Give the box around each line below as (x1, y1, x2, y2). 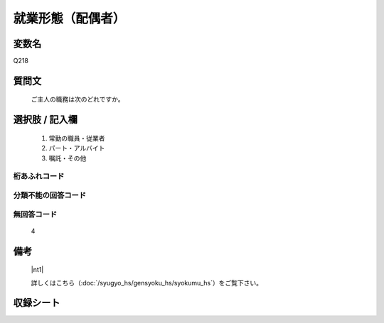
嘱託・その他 (48, 153, 87, 163)
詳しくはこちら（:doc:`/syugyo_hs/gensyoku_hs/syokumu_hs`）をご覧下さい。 (31, 278, 263, 287)
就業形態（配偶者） (13, 11, 126, 26)
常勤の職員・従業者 (48, 133, 105, 142)
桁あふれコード (13, 171, 65, 181)
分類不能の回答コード (13, 190, 87, 200)
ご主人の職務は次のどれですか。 (31, 95, 124, 104)
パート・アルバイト (48, 144, 105, 153)
